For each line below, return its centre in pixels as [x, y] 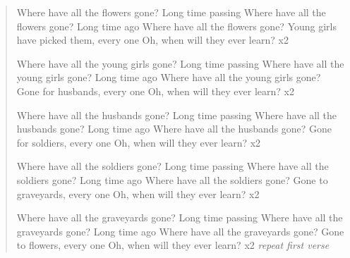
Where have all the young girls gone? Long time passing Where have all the [180, 63]
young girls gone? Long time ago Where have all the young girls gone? [169, 77]
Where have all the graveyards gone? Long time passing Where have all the [180, 217]
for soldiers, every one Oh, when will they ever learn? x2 [139, 142]
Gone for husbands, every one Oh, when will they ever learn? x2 [155, 91]
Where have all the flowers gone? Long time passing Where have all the [171, 12]
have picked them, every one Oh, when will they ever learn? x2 [152, 40]
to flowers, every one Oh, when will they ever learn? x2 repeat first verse [173, 245]
